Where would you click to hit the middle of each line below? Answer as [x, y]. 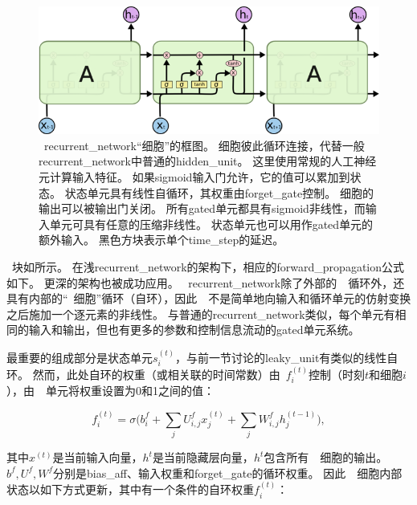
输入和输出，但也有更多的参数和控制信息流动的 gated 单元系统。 [194, 330]
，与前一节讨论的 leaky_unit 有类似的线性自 [287, 357]
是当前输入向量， [98, 457]
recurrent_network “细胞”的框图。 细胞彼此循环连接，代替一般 [204, 145]
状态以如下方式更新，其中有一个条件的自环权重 [130, 489]
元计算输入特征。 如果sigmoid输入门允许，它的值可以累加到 [194, 177]
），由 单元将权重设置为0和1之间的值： [110, 391]
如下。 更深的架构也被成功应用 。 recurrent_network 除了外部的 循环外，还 [206, 282]
